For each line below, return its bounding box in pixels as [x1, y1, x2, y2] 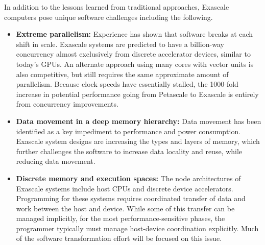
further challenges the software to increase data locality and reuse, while [16, 145, 243, 156]
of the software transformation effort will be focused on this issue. [16, 233, 222, 243]
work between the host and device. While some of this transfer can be [16, 203, 235, 213]
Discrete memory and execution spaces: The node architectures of [16, 173, 241, 183]
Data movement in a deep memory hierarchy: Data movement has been [16, 115, 261, 126]
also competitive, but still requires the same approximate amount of [16, 68, 229, 79]
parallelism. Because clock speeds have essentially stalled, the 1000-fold [16, 79, 238, 89]
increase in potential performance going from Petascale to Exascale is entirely [16, 88, 259, 99]
